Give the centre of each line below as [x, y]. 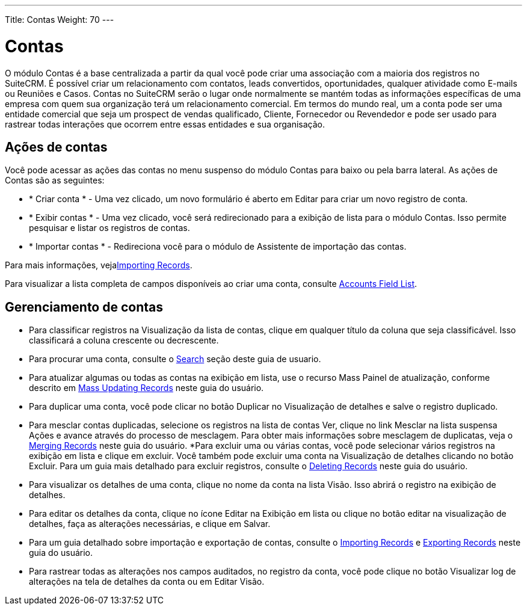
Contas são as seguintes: [55, 180]
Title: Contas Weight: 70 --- [60, 20]
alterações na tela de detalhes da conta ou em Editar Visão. [147, 582]
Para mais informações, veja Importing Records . [99, 265]
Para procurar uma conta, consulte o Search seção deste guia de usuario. [175, 359]
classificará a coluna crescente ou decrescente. [124, 340]
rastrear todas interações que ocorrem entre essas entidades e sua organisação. [165, 124]
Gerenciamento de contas [84, 307]
